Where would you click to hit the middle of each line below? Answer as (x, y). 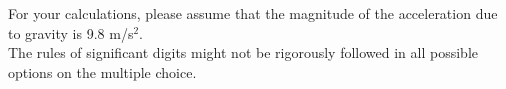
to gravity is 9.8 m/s (71, 32)
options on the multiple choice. (102, 71)
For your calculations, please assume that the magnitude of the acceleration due (253, 13)
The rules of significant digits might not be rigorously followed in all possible (243, 52)
